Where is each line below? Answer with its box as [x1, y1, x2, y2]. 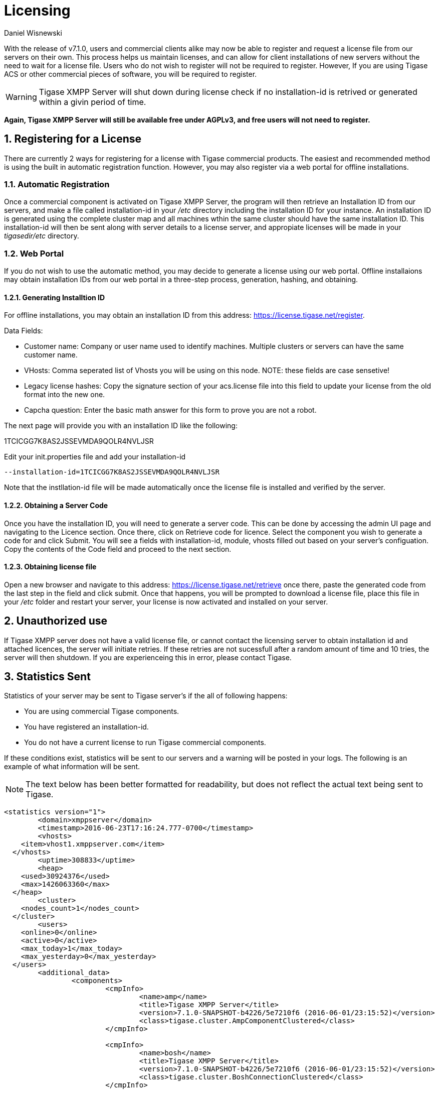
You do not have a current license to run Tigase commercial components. [24, 738, 266, 747]
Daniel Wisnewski [4, 28, 62, 37]
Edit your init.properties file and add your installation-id [4, 452, 186, 461]
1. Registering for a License [4, 133, 142, 146]
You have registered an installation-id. [24, 722, 149, 732]
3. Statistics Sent [4, 670, 91, 683]
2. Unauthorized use [4, 615, 107, 628]
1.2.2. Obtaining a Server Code [4, 501, 108, 510]
